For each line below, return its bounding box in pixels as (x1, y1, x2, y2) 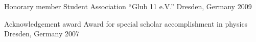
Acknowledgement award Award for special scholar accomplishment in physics (4, 18, 248, 29)
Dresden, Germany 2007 (4, 28, 80, 39)
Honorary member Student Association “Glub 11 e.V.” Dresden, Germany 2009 (4, 1, 252, 11)
